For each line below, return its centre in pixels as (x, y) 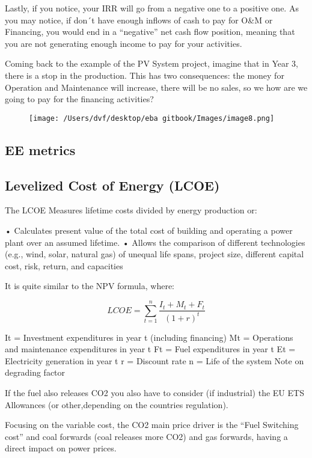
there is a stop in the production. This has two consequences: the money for (145, 75)
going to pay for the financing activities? (79, 99)
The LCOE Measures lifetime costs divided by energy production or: (131, 210)
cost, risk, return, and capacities (64, 265)
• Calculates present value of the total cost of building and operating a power (149, 230)
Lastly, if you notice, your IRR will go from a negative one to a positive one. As (152, 8)
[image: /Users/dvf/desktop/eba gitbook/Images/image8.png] (152, 118)
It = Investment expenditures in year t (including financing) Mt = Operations (149, 337)
